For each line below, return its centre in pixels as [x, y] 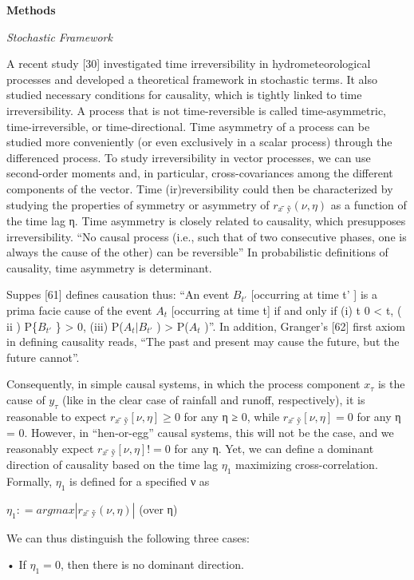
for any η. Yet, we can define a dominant [274, 448]
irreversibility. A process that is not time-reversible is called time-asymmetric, [196, 110]
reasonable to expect [57, 416]
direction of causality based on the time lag [112, 465]
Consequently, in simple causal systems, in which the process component [183, 384]
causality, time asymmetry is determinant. [109, 267]
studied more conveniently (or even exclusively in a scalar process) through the [199, 142]
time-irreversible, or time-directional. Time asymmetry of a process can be [188, 126]
